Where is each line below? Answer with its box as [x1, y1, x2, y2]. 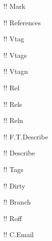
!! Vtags [3, 50, 27, 60]
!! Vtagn [3, 66, 28, 76]
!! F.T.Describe [3, 131, 48, 141]
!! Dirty [3, 180, 25, 190]
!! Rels [3, 99, 22, 109]
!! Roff [3, 213, 22, 223]
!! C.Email [3, 229, 34, 240]
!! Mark [3, 1, 26, 11]
